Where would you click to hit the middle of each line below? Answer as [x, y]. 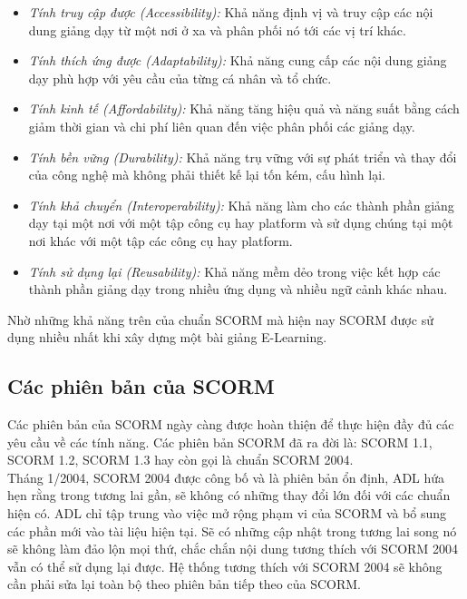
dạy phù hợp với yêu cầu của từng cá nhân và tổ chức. [180, 78]
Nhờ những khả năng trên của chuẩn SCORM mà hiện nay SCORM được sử [220, 319]
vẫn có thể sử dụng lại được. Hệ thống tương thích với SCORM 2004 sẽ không [225, 566]
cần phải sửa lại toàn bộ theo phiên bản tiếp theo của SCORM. [184, 584]
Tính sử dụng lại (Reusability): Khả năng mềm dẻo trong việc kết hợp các [234, 271]
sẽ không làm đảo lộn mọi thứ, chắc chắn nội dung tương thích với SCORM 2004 [233, 549]
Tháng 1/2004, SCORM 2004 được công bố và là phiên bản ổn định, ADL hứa [226, 477]
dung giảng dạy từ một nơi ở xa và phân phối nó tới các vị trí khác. [217, 29]
